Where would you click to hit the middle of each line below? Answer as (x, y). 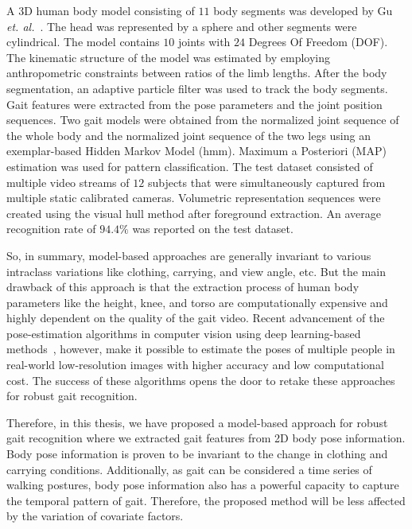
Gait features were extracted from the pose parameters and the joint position (194, 104)
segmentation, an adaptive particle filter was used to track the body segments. (197, 88)
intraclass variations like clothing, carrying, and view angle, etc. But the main (196, 271)
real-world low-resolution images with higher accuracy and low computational (195, 365)
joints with (204, 42)
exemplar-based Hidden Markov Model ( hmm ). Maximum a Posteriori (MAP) (196, 151)
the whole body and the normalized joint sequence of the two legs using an (189, 135)
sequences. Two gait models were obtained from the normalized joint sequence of (203, 120)
